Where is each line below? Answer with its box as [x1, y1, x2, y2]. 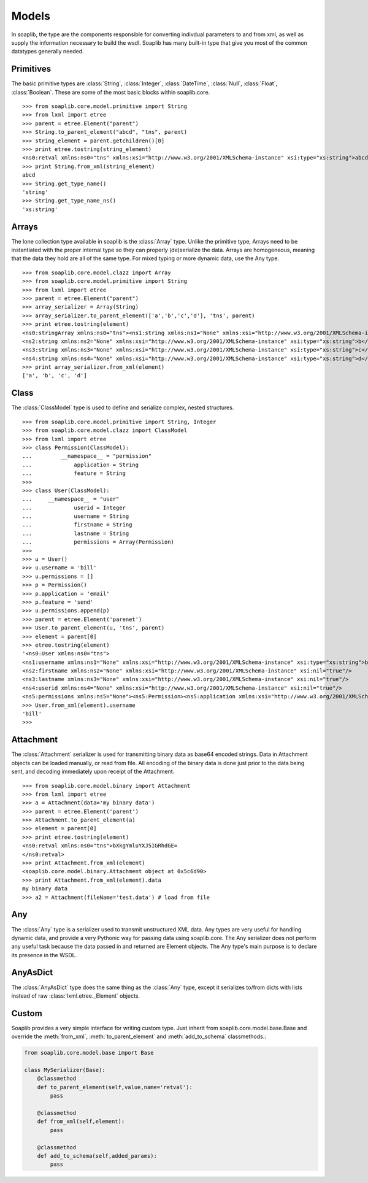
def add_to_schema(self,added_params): [37, 1152, 158, 1159]
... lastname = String [22, 530, 129, 537]
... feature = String [22, 470, 126, 477]
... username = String [22, 513, 129, 520]
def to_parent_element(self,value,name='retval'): [37, 1084, 193, 1090]
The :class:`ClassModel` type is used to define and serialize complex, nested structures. [11, 404, 234, 411]
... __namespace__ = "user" [22, 496, 120, 503]
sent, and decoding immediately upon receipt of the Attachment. [11, 768, 175, 776]
